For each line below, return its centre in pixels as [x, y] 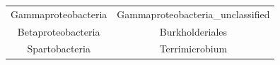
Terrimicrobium [193, 49]
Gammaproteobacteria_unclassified [193, 14]
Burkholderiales [193, 31]
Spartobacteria [59, 49]
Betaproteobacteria [59, 31]
